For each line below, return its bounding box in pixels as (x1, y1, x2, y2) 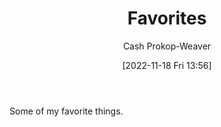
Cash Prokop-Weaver (122, 40, 212, 52)
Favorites (127, 7, 207, 30)
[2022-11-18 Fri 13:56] (122, 59, 212, 71)
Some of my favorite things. (9, 105, 124, 117)
